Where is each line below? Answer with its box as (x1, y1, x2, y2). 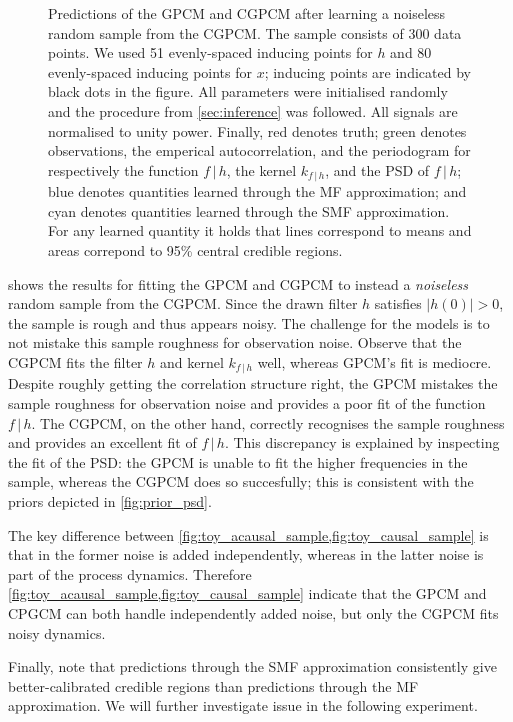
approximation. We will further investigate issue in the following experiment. (8, 695, 478, 716)
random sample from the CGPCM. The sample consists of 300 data (48, 22, 462, 43)
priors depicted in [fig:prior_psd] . (8, 490, 212, 511)
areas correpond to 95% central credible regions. (48, 239, 343, 260)
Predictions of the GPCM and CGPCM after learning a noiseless (48, 3, 446, 23)
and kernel (159, 351, 224, 372)
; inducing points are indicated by (264, 61, 471, 82)
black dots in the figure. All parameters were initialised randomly (48, 81, 448, 102)
